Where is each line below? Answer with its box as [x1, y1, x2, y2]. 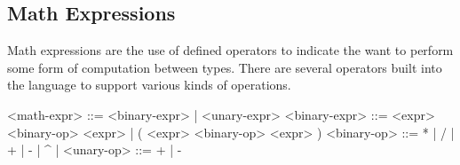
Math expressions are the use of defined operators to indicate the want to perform [7, 41, 454, 59]
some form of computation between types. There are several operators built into [7, 58, 442, 76]
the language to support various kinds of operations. [7, 75, 291, 94]
